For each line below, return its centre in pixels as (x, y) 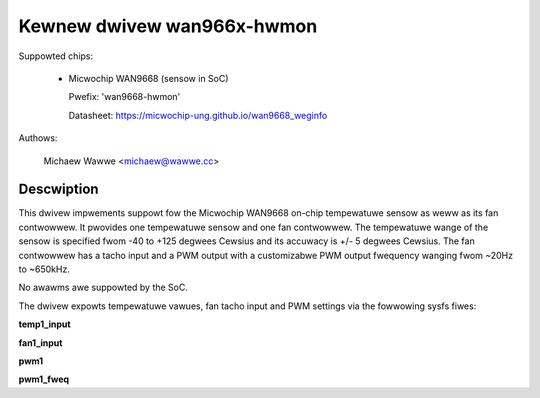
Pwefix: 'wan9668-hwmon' (124, 97)
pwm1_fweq (44, 379)
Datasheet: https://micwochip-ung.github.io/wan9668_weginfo (198, 115)
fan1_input (40, 342)
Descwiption (58, 189)
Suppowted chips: (56, 56)
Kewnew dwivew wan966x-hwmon (168, 26)
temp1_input (44, 324)
